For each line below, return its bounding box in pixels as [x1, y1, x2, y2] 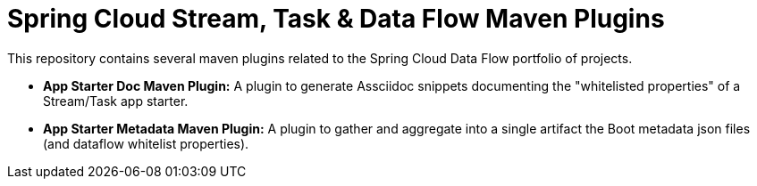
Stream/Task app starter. [43, 93, 189, 109]
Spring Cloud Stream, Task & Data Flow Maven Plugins [7, 4, 665, 34]
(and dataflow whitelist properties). [43, 135, 249, 151]
